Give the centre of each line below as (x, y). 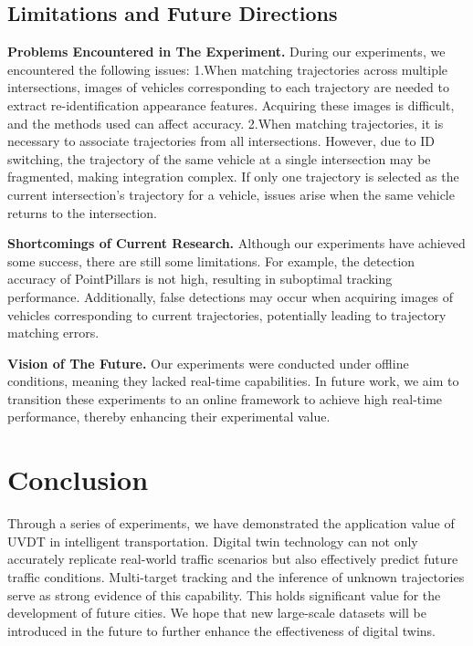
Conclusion (78, 479)
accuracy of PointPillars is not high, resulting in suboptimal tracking (200, 279)
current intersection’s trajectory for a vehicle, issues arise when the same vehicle (231, 194)
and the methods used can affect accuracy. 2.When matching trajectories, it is (226, 123)
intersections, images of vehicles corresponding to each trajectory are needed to (228, 87)
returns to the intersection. (82, 212)
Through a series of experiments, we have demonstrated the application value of (231, 523)
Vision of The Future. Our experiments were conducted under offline (208, 363)
